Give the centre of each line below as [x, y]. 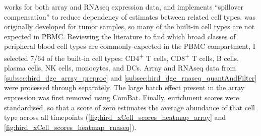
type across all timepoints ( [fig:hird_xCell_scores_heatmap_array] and [115, 117]
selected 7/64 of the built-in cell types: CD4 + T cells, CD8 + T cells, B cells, [121, 57]
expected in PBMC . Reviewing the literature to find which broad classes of [120, 36]
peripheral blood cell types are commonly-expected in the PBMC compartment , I [130, 46]
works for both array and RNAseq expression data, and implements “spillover [124, 7]
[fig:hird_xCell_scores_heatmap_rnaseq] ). [70, 127]
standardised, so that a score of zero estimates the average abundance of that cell [129, 107]
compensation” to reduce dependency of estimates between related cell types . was [130, 16]
